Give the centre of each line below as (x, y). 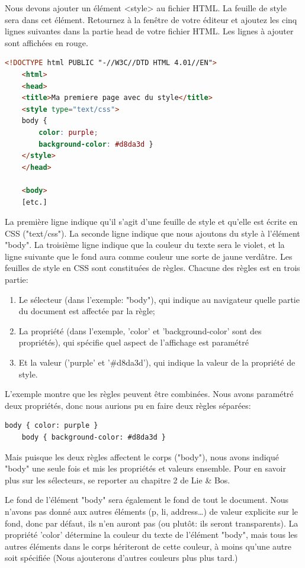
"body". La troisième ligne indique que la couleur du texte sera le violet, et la (145, 245)
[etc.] (34, 202)
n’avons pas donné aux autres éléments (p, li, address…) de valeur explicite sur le (151, 511)
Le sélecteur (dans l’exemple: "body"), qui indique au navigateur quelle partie (159, 299)
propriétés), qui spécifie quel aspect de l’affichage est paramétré (134, 342)
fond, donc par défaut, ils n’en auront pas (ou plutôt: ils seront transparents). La (152, 523)
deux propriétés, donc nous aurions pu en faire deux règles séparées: (128, 405)
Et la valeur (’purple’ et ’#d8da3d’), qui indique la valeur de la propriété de (157, 362)
